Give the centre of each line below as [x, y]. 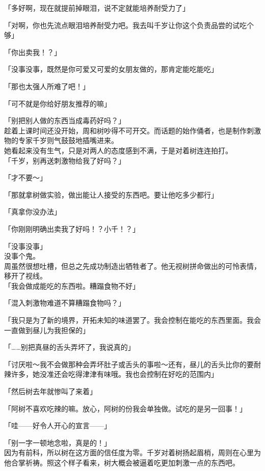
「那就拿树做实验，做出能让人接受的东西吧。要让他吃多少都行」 [111, 194]
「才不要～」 [25, 177]
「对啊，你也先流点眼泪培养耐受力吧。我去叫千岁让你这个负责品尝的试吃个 [129, 25]
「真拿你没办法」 [33, 212]
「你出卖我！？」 [33, 52]
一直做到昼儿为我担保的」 [47, 330]
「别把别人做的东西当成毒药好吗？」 [65, 120]
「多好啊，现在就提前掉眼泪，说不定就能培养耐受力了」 [97, 8]
